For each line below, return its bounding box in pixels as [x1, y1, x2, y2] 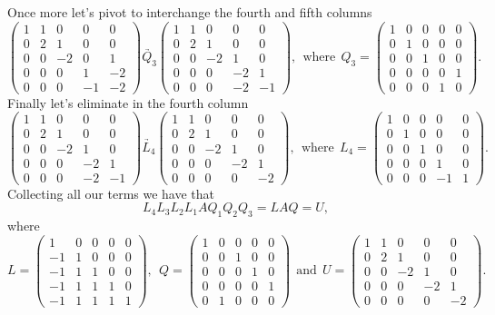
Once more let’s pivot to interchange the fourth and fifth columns [7, 3, 372, 21]
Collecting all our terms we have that [7, 183, 215, 202]
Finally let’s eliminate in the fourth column [7, 93, 249, 112]
